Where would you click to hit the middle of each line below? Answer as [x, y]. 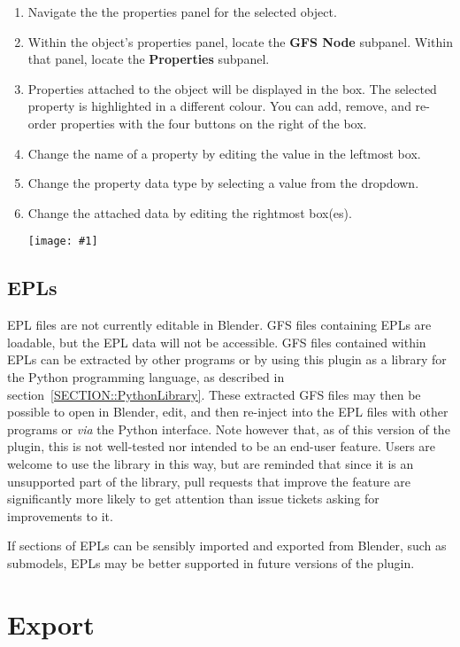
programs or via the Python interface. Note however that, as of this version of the [229, 429]
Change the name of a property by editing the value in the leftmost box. [224, 153]
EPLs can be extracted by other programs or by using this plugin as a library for [227, 359]
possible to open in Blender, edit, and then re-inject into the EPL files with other [228, 412]
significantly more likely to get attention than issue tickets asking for [193, 499]
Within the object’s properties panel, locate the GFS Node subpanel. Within [240, 41]
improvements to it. [60, 515]
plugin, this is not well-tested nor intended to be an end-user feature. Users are [222, 446]
